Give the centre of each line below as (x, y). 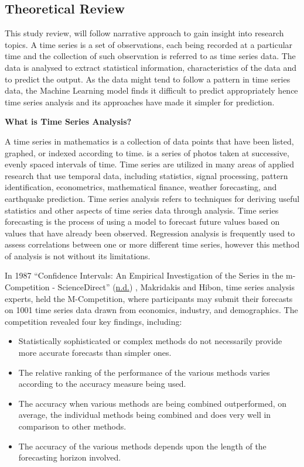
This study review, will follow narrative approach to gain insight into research (144, 33)
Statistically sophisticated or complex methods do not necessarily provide (150, 341)
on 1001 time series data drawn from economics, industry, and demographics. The (151, 310)
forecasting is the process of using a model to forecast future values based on (142, 222)
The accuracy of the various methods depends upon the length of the (142, 446)
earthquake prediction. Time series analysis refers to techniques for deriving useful (152, 198)
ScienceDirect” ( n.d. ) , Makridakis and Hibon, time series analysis (176, 287)
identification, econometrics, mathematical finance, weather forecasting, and (141, 187)
